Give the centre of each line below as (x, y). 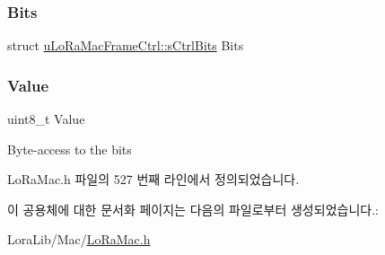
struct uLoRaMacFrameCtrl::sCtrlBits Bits (126, 45)
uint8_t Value (46, 119)
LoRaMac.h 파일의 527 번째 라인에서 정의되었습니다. (153, 179)
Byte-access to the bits (70, 149)
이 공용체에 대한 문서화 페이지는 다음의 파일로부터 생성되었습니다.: (193, 209)
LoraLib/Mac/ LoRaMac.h (79, 239)
